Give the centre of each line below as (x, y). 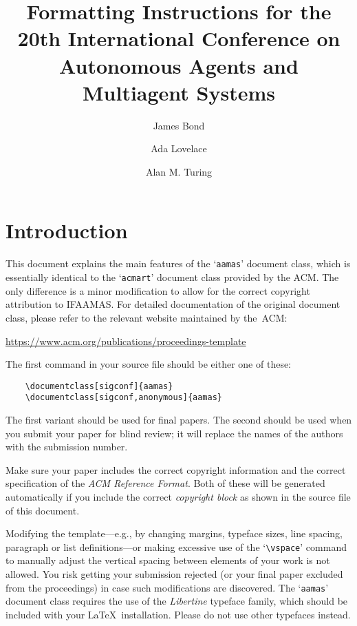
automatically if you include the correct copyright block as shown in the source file (178, 496)
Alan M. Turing (179, 171)
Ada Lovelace (179, 148)
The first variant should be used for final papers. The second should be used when (179, 419)
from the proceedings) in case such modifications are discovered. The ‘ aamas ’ (167, 587)
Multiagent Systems (178, 92)
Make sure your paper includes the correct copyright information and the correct (176, 469)
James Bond (179, 125)
